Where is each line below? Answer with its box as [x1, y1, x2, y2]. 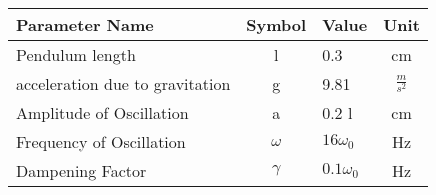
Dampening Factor [16, 159, 147, 182]
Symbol [246, 13, 307, 36]
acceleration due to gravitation [16, 72, 231, 95]
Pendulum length [16, 43, 136, 66]
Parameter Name [16, 13, 154, 36]
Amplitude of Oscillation [16, 101, 189, 124]
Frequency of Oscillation [16, 130, 186, 153]
